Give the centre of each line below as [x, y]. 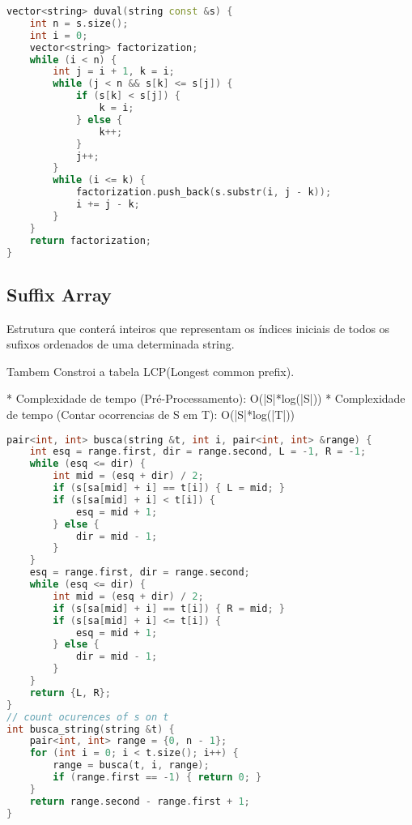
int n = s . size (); [79, 23]
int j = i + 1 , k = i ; [114, 72]
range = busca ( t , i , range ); [131, 765]
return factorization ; [90, 240]
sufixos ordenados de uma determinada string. [121, 344]
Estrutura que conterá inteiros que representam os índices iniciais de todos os [198, 328]
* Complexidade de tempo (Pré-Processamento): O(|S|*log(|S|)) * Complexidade [206, 398]
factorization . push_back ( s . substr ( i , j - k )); [204, 192]
